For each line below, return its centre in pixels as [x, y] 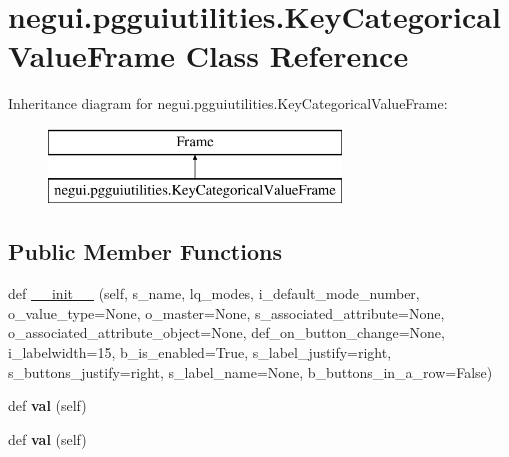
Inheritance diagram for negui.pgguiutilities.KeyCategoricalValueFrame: [228, 103]
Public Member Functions [145, 251]
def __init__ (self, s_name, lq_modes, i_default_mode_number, [214, 293]
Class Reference [297, 55]
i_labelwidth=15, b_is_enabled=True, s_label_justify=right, [200, 352]
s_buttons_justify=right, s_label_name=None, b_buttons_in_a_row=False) [250, 371]
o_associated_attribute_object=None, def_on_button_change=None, [226, 332]
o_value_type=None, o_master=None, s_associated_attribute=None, [226, 312]
